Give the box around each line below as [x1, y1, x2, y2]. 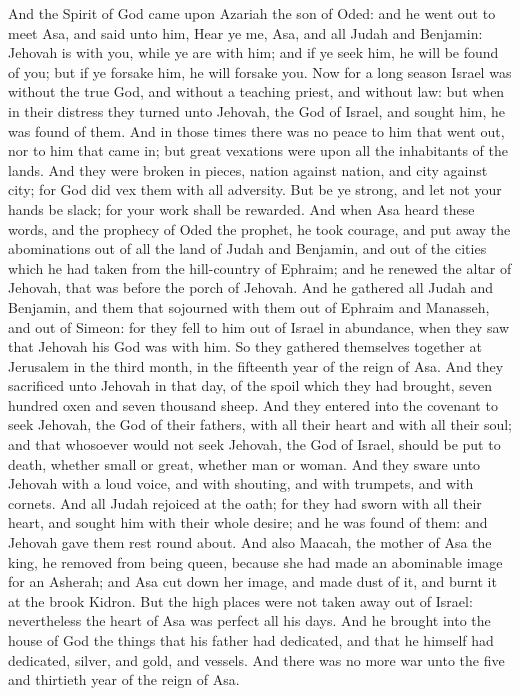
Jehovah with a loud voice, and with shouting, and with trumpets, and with [8, 473, 474, 494]
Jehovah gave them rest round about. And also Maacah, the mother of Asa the [8, 532, 492, 553]
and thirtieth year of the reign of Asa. [8, 669, 240, 690]
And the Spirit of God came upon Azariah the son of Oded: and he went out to [8, 3, 496, 23]
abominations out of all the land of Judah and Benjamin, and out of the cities [8, 238, 487, 259]
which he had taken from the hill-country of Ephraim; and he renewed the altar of [8, 257, 512, 278]
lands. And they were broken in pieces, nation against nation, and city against [8, 159, 488, 180]
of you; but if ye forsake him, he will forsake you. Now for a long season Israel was [8, 61, 512, 82]
